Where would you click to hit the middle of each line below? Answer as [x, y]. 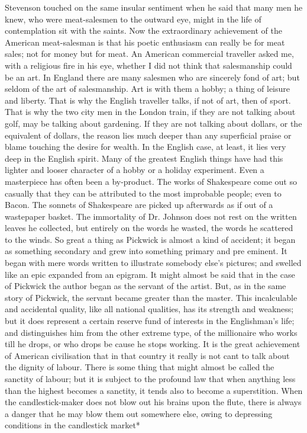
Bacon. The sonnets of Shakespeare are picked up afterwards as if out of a [139, 205]
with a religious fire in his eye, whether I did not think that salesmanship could [148, 65]
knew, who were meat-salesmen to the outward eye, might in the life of [133, 19]
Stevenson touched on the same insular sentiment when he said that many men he [154, 7]
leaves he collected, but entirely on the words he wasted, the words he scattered [149, 228]
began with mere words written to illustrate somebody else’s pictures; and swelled [153, 263]
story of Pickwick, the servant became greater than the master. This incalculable [151, 297]
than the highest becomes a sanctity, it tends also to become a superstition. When [154, 390]
